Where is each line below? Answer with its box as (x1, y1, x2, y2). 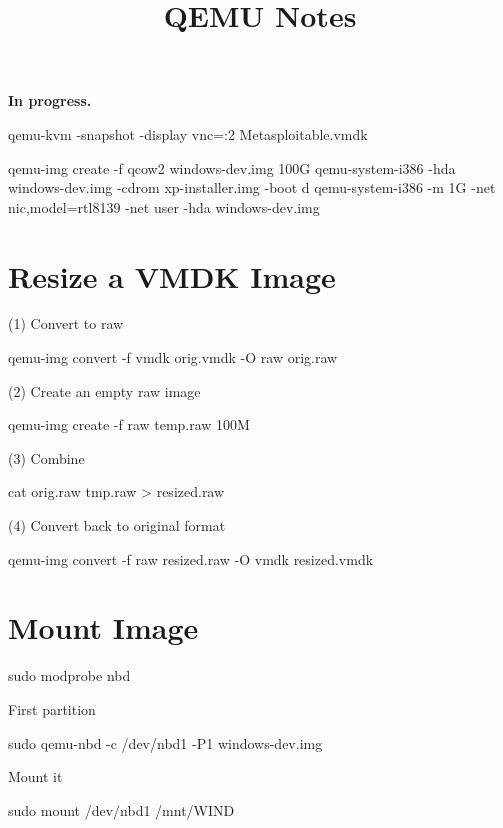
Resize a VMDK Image (8, 255, 336, 296)
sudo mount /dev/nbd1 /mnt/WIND (8, 799, 235, 820)
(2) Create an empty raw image (8, 380, 201, 401)
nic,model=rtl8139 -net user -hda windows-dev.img (8, 196, 320, 217)
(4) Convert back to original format (8, 515, 226, 536)
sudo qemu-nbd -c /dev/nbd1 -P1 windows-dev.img (8, 732, 323, 753)
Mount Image (8, 607, 199, 648)
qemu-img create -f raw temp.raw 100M (8, 414, 250, 435)
